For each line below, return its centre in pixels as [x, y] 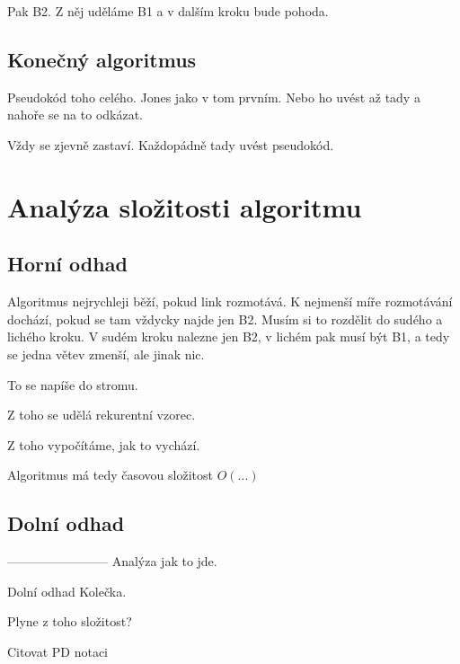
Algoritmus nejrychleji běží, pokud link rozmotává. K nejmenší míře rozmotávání [230, 301]
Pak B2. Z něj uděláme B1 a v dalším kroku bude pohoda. [168, 11]
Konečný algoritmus [102, 59]
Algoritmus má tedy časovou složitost [110, 475]
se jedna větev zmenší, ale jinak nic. [106, 354]
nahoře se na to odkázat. [75, 115]
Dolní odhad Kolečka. [67, 591]
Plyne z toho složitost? [70, 621]
